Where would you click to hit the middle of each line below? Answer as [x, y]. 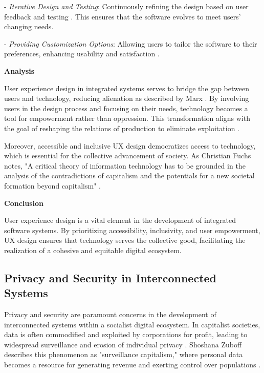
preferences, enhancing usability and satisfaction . [82, 54]
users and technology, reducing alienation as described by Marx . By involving [127, 98]
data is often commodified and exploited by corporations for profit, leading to [126, 334]
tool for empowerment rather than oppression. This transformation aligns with [127, 118]
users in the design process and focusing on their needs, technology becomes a [126, 108]
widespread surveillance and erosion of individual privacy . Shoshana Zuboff [123, 344]
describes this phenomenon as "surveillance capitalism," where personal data [124, 354]
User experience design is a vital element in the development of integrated [120, 220]
